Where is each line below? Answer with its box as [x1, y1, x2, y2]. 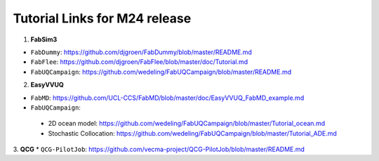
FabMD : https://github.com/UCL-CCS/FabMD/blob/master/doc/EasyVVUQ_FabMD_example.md [30, 94, 305, 102]
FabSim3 [30, 35, 58, 44]
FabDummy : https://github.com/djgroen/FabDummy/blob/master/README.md [30, 48, 253, 56]
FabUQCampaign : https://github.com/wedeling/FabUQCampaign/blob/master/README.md [30, 67, 292, 76]
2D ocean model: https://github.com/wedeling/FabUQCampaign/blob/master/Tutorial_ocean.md [48, 120, 326, 128]
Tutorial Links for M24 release [13, 11, 192, 26]
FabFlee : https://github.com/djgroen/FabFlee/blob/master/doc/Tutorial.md [30, 58, 248, 66]
